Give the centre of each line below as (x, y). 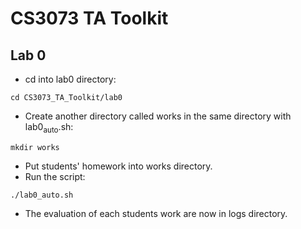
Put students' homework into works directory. (118, 166)
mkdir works (35, 147)
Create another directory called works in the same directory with (158, 116)
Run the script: (55, 176)
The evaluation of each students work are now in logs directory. (156, 213)
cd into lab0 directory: (70, 79)
